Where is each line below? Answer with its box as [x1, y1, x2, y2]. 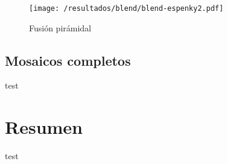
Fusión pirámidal [29, 21, 92, 34]
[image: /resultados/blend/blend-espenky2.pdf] [29, 4, 224, 13]
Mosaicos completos [5, 51, 131, 69]
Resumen [5, 115, 83, 139]
